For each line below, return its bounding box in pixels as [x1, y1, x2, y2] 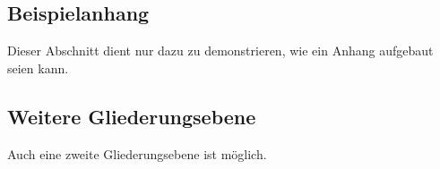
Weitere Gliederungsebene [7, 102, 256, 130]
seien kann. [7, 58, 69, 77]
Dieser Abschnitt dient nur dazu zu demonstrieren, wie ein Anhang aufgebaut [7, 41, 434, 60]
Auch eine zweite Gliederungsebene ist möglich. [7, 144, 267, 163]
